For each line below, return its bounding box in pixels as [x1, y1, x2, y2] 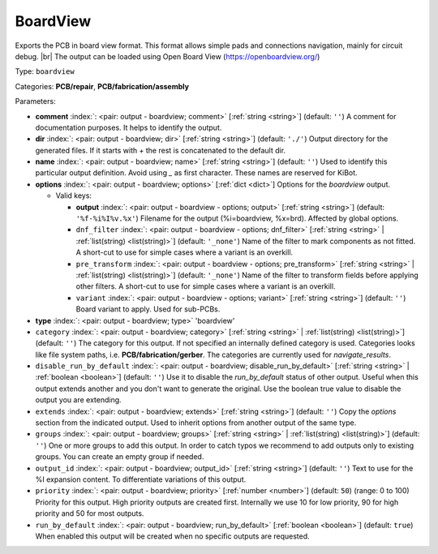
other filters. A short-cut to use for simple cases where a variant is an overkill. [75, 281, 336, 291]
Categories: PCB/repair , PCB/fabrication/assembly [15, 81, 190, 91]
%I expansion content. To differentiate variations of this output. [35, 475, 247, 484]
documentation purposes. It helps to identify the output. [35, 122, 222, 132]
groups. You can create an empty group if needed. [35, 452, 204, 462]
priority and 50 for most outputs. [35, 509, 144, 518]
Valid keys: [55, 191, 92, 200]
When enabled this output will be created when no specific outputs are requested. [35, 531, 310, 541]
